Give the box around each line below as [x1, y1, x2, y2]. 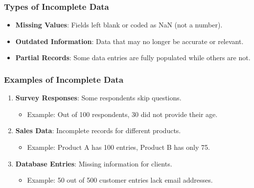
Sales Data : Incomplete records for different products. [15, 125, 181, 136]
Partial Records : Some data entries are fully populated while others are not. [15, 52, 251, 63]
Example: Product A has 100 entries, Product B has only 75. [27, 142, 210, 152]
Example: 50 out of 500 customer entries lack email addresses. [27, 175, 213, 185]
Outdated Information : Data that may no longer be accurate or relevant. [15, 36, 244, 46]
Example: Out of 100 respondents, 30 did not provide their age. [27, 109, 218, 119]
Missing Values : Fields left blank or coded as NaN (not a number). [15, 20, 223, 30]
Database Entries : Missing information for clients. [15, 158, 172, 168]
